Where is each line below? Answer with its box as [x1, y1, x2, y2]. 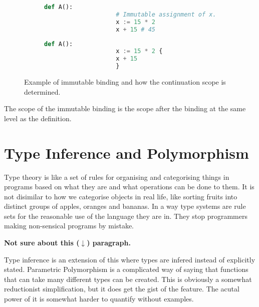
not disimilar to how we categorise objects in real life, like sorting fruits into [4, 191, 237, 201]
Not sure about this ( [4, 237, 80, 248]
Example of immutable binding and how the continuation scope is [24, 77, 226, 87]
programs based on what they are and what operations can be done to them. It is [4, 181, 254, 192]
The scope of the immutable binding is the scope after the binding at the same [4, 103, 246, 114]
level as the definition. [4, 113, 72, 123]
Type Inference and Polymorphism [4, 142, 249, 163]
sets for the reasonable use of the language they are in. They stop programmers [4, 210, 247, 221]
